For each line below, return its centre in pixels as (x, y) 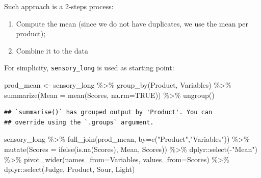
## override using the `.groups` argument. (79, 122)
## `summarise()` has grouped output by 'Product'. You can (108, 112)
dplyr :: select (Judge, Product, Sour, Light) (70, 169)
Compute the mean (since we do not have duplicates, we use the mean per (132, 23)
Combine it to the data (52, 50)
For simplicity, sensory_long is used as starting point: (89, 68)
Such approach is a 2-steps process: (59, 6)
